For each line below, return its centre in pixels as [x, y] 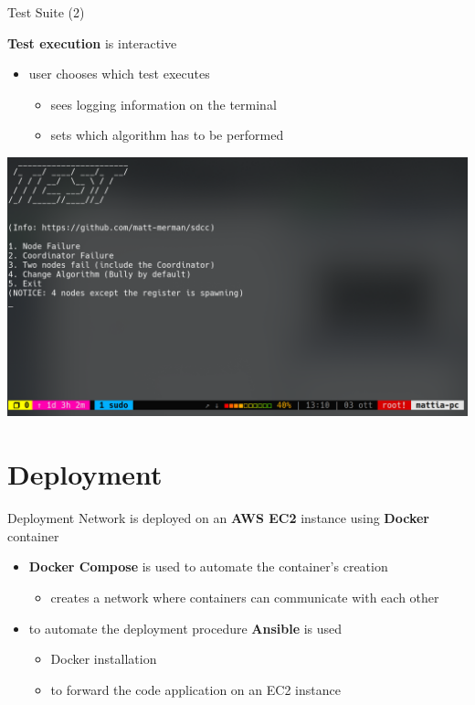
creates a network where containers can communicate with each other [245, 597]
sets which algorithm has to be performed [167, 135]
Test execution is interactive [92, 43]
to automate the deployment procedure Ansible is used [185, 628]
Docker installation [104, 659]
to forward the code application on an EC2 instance [195, 689]
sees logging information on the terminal [164, 104]
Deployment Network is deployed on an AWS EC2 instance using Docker [218, 518]
